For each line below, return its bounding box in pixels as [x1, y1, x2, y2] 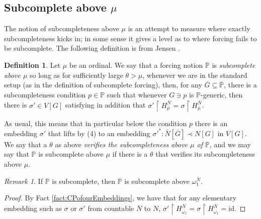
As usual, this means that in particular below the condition [4, 118, 187, 128]
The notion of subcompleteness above [4, 23, 119, 34]
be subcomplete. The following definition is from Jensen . [4, 43, 181, 53]
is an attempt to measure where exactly [128, 23, 250, 34]
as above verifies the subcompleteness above [55, 139, 188, 149]
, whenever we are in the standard [142, 69, 247, 80]
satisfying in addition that [65, 99, 146, 110]
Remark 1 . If [4, 175, 43, 186]
